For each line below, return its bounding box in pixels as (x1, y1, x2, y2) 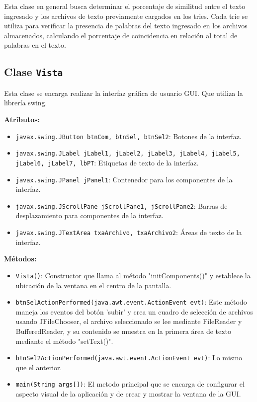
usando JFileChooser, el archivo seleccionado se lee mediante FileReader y (15, 316, 242, 326)
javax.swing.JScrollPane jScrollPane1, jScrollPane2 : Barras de (15, 200, 228, 211)
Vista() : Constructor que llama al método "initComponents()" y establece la (15, 270, 251, 280)
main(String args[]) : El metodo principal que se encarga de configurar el (15, 379, 245, 389)
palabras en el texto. (4, 40, 66, 50)
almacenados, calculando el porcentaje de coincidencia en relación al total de (4, 30, 238, 40)
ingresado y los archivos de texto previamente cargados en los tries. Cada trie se (4, 10, 248, 21)
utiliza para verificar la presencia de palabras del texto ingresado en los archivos (4, 20, 248, 31)
